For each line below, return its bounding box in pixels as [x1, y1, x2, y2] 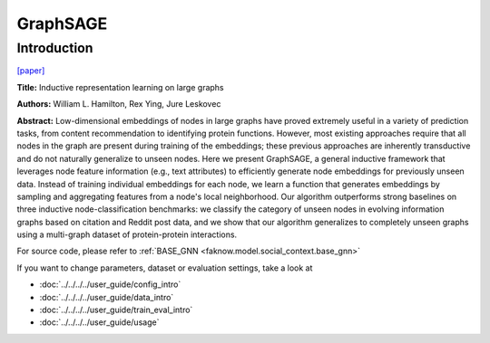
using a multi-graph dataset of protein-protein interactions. [16, 229, 238, 240]
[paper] [16, 65, 45, 76]
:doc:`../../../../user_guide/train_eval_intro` [39, 304, 193, 316]
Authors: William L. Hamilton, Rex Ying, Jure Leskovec [16, 99, 221, 110]
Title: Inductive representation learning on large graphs [16, 81, 224, 92]
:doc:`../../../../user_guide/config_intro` [39, 279, 181, 290]
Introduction [16, 40, 93, 56]
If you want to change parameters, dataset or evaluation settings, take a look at [16, 262, 313, 273]
